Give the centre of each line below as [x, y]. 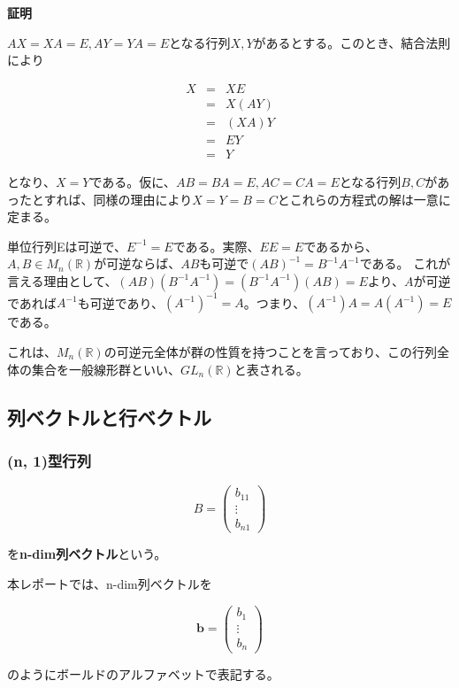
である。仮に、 [133, 181]
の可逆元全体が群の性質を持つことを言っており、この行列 [271, 352]
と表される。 [271, 369]
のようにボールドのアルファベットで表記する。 [143, 673]
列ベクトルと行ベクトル [109, 417]
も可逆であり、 [120, 302]
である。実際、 [216, 246]
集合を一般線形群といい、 [106, 369]
